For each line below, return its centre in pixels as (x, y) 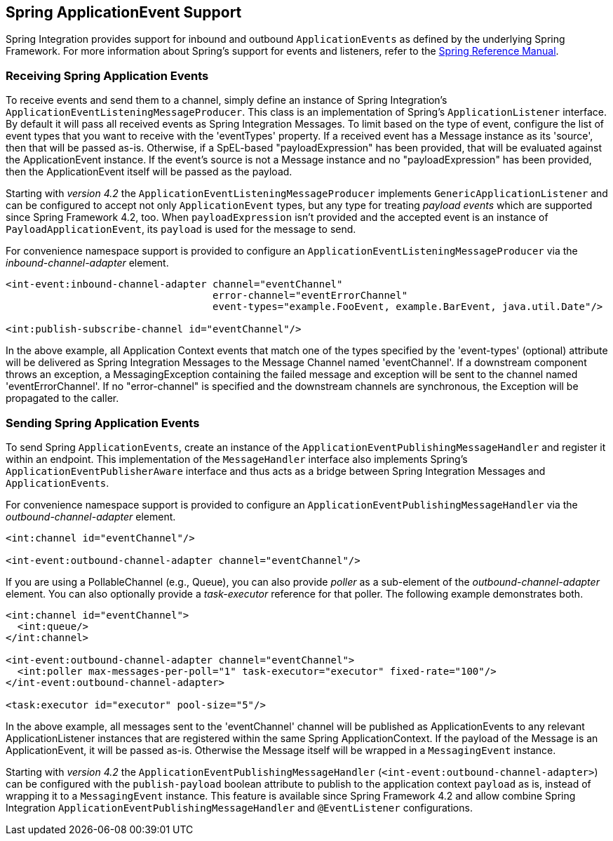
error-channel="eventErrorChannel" (310, 296)
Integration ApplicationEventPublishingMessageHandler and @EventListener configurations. (239, 807)
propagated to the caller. (62, 398)
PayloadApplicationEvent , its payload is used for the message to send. (181, 229)
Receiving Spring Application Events (107, 75)
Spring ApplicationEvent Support (124, 12)
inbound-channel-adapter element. (87, 263)
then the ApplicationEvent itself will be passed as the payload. (149, 172)
